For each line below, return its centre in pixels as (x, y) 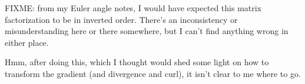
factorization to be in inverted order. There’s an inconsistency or (121, 19)
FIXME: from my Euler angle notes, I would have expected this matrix (133, 8)
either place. (27, 42)
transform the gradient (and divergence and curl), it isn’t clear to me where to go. (153, 73)
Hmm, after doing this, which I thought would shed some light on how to (137, 62)
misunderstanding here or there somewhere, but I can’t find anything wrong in (147, 31)
